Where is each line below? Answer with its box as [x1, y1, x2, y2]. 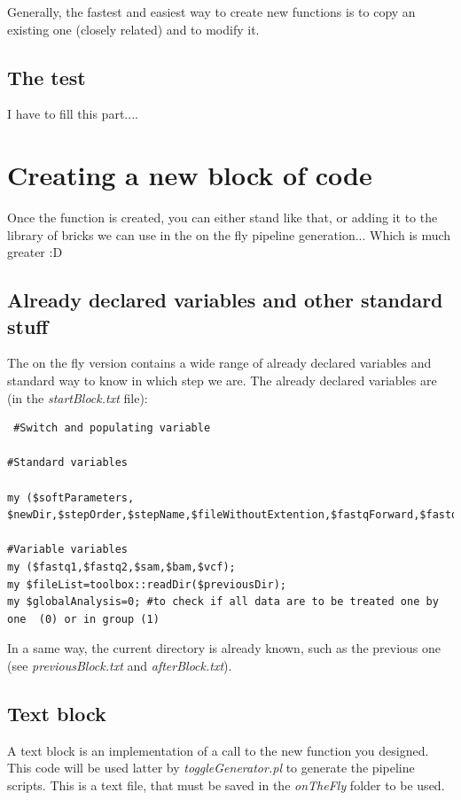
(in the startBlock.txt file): [7, 388, 148, 407]
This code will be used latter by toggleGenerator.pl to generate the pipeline [7, 758, 415, 777]
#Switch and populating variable [13, 422, 211, 435]
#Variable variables [7, 543, 129, 556]
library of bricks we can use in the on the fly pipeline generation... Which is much [7, 225, 451, 244]
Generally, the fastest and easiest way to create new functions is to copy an [7, 3, 416, 20]
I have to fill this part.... [7, 105, 138, 123]
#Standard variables [7, 456, 129, 470]
